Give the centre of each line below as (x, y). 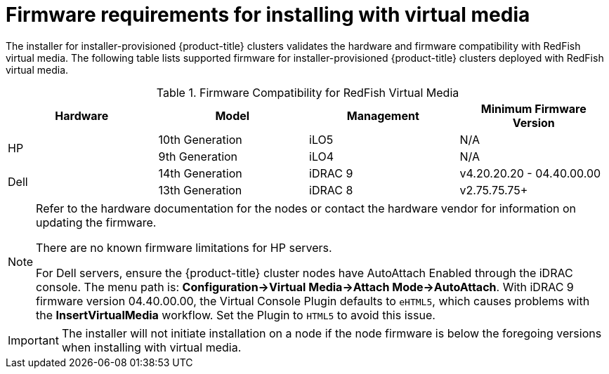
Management (383, 115)
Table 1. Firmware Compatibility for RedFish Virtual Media (308, 92)
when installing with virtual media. (151, 347)
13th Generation (200, 190)
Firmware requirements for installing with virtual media (268, 15)
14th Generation (200, 173)
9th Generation (198, 156)
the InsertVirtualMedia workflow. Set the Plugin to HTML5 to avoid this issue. (236, 315)
